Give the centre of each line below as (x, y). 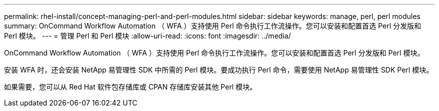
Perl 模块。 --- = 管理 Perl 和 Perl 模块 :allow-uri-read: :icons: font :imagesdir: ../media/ (148, 36)
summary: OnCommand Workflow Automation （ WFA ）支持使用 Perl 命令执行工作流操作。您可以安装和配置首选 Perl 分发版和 (213, 26)
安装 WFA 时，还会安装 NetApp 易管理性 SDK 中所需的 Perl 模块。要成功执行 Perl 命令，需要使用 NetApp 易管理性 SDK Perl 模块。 (219, 70)
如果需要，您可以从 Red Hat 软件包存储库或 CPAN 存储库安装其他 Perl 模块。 (131, 87)
